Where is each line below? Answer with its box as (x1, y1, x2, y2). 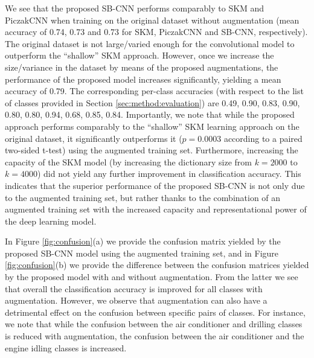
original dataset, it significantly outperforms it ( (5, 132, 182, 144)
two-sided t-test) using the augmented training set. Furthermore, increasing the (5, 144, 298, 156)
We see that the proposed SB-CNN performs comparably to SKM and (5, 2, 264, 14)
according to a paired (223, 132, 303, 144)
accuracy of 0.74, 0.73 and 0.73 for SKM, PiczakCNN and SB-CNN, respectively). (5, 25, 308, 38)
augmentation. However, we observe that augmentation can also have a (5, 294, 268, 307)
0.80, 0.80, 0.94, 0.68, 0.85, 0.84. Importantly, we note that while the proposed (5, 108, 295, 121)
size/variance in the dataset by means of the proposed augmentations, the (5, 60, 278, 73)
